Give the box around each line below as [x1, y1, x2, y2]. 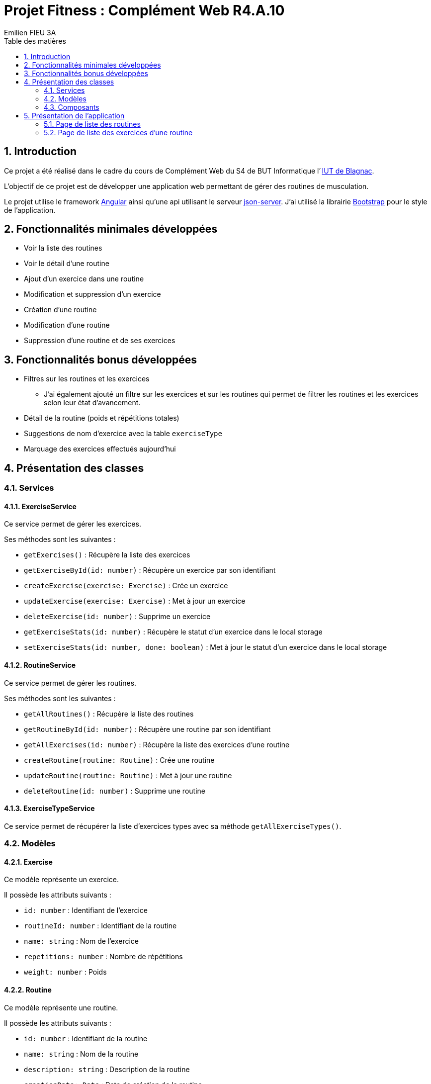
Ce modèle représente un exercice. [4, 875, 119, 884]
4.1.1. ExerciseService [4, 502, 77, 511]
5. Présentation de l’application [24, 111, 125, 120]
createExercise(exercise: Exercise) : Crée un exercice [24, 581, 228, 590]
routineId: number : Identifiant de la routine [24, 921, 177, 930]
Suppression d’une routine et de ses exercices [24, 336, 175, 345]
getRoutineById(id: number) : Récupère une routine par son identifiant [24, 724, 271, 733]
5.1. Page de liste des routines [44, 119, 141, 128]
